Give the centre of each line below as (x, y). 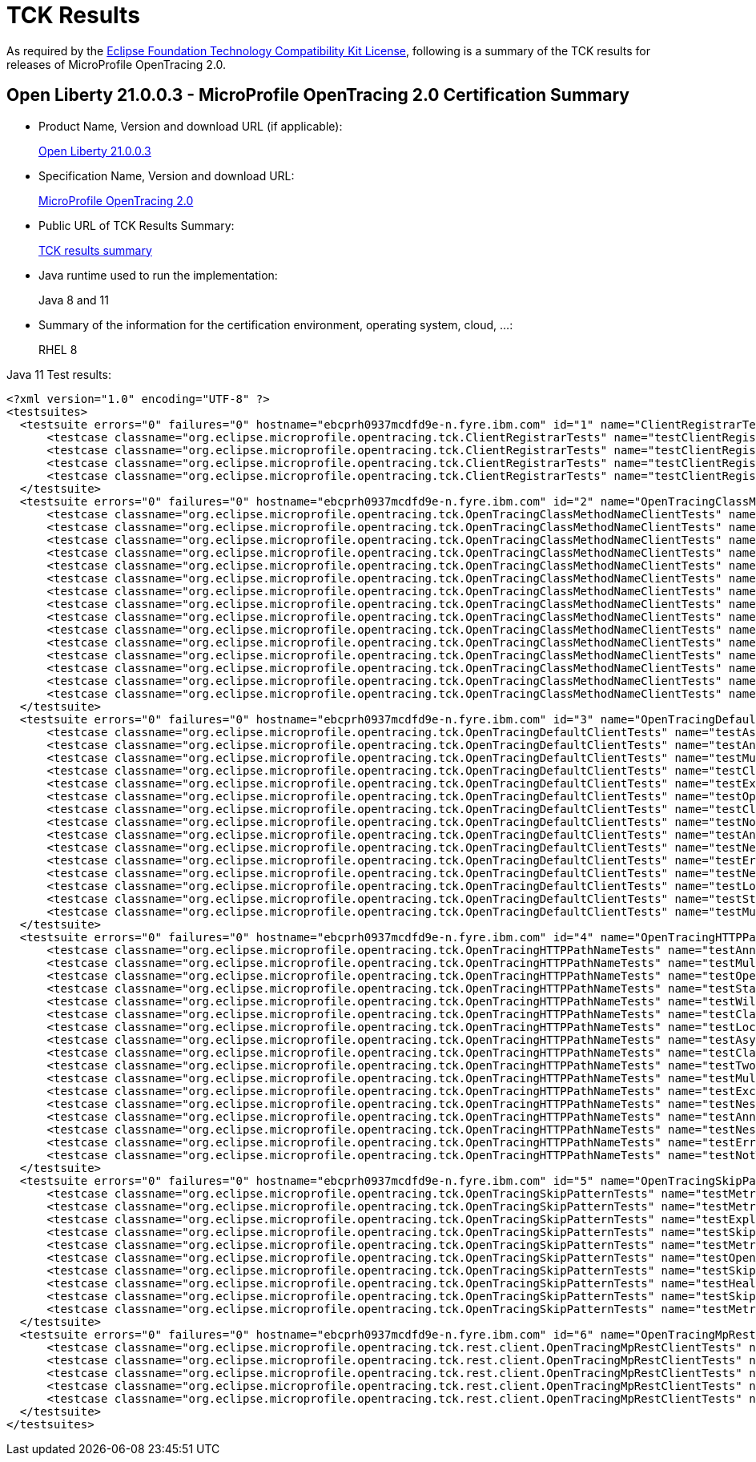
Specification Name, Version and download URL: (167, 175)
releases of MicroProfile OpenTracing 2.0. (117, 64)
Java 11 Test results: (59, 374)
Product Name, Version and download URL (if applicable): (191, 126)
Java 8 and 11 (74, 300)
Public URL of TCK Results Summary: (137, 225)
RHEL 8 (58, 349)
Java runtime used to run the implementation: (158, 275)
